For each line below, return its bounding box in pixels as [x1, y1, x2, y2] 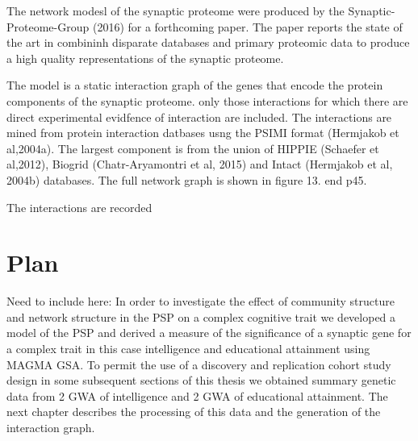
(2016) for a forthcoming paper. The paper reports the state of [92, 18, 403, 35]
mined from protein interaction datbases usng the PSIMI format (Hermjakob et [6, 124, 399, 141]
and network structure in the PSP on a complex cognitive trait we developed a [6, 308, 396, 325]
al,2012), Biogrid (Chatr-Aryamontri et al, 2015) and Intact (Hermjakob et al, [6, 156, 393, 173]
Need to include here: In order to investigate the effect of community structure [6, 293, 395, 310]
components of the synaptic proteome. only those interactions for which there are [6, 92, 408, 109]
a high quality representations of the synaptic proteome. [6, 49, 284, 66]
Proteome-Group [6, 18, 90, 35]
